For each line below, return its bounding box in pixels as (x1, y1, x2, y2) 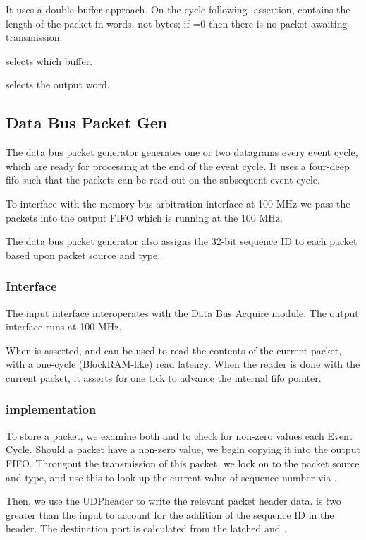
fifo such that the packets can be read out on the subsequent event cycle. (6, 172, 320, 187)
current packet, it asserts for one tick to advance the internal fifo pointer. (6, 370, 322, 385)
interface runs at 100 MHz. (6, 319, 122, 334)
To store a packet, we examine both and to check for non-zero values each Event (6, 428, 353, 443)
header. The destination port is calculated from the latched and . (6, 521, 287, 536)
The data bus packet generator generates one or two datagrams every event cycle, (6, 145, 358, 160)
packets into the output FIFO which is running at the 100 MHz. (6, 210, 283, 224)
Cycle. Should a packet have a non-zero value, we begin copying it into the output (6, 442, 360, 457)
